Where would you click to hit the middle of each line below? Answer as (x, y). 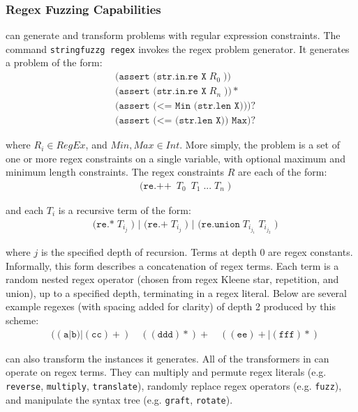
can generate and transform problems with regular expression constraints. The (173, 35)
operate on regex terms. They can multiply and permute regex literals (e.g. (166, 372)
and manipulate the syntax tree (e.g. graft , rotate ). (119, 399)
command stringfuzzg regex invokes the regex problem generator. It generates (178, 48)
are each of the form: (283, 172)
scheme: (22, 320)
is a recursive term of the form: (125, 210)
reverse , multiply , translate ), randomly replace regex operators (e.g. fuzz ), (174, 385)
